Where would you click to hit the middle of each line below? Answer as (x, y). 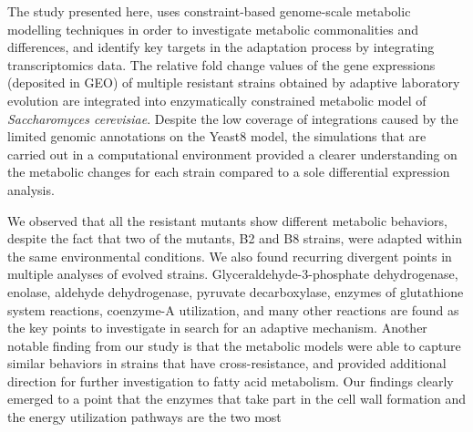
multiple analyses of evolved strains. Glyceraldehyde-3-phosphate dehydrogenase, (233, 274)
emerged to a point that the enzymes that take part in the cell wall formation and (237, 399)
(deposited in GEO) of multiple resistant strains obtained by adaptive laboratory (234, 82)
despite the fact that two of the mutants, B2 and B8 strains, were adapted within (235, 238)
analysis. (31, 189)
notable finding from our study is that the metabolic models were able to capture (234, 345)
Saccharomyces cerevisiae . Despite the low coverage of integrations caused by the (233, 118)
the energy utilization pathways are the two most (144, 417)
